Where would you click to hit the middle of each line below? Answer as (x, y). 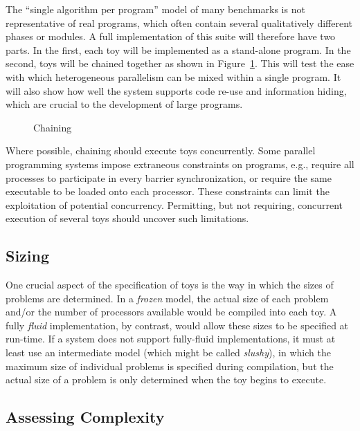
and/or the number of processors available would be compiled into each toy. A (171, 312)
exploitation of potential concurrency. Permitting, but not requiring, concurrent (174, 204)
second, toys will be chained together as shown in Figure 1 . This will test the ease (180, 63)
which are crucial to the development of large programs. (124, 104)
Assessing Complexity (85, 417)
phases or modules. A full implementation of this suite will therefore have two (171, 36)
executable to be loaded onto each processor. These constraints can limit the (168, 191)
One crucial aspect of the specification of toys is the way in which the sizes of (170, 285)
